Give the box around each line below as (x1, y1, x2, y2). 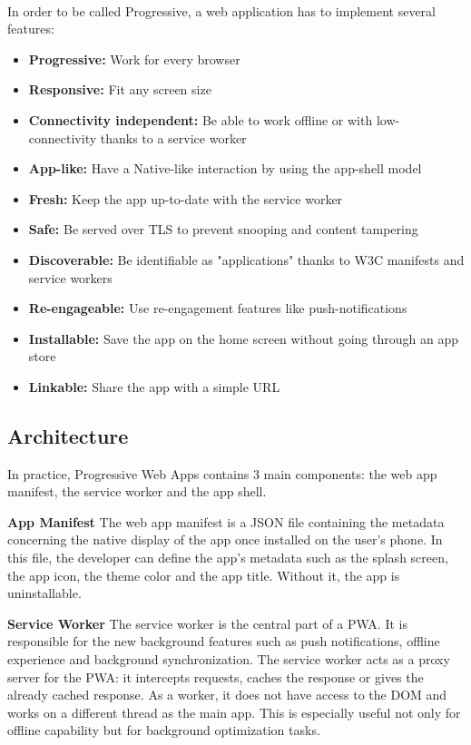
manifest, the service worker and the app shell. (7, 482, 267, 501)
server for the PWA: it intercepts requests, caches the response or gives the (7, 667, 424, 686)
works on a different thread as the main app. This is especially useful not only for (7, 702, 461, 721)
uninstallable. (7, 583, 82, 603)
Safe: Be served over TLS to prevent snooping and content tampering (28, 220, 418, 239)
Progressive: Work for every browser (28, 49, 240, 68)
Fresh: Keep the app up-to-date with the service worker (28, 189, 343, 208)
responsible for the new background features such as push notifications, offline (7, 632, 440, 651)
